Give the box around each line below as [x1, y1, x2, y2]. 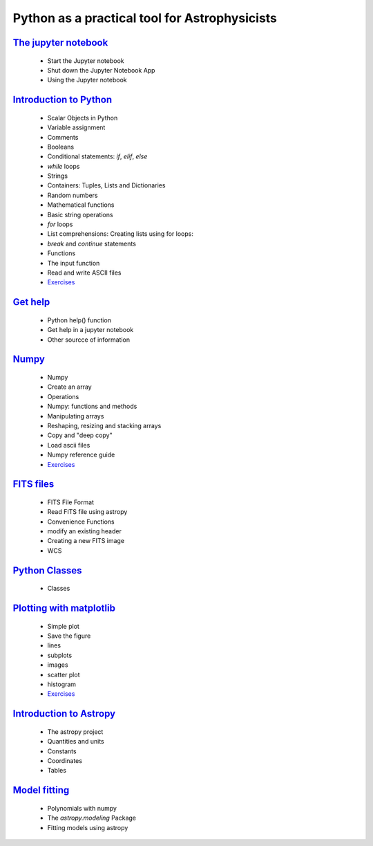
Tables [47, 766, 67, 775]
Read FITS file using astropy [47, 508, 128, 516]
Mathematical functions [47, 201, 115, 209]
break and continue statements [47, 239, 136, 248]
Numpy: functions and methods [47, 402, 137, 411]
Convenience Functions [47, 517, 115, 526]
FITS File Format [47, 498, 95, 506]
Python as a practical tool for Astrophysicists [12, 10, 278, 26]
